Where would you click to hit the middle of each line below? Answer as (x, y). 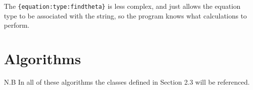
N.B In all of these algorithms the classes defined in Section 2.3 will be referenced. (127, 81)
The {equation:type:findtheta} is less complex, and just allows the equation (122, 6)
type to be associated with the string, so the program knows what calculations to (126, 15)
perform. (17, 25)
